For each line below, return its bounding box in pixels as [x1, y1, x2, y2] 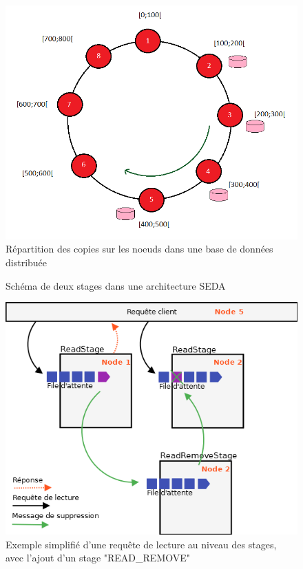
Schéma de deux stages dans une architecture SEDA [6, 278, 226, 292]
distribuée [6, 255, 48, 269]
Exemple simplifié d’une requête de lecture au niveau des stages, [6, 537, 277, 551]
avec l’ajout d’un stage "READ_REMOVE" [6, 550, 191, 565]
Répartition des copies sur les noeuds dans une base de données [6, 241, 273, 256]
